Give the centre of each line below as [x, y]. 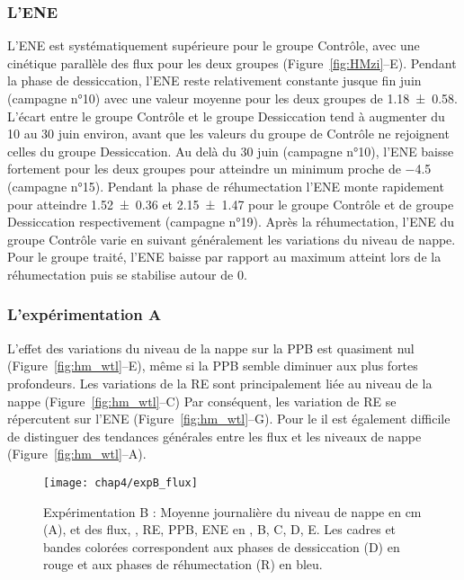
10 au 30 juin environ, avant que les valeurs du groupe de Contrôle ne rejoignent [228, 134]
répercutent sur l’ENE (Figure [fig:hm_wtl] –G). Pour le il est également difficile [229, 419]
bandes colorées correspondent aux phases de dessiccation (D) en [222, 546]
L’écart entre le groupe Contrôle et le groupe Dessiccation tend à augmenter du [226, 116]
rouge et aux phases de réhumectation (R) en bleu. [183, 564]
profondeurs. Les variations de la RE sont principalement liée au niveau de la [220, 383]
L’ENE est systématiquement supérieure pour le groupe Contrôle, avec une [214, 45]
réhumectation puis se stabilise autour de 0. [127, 274]
